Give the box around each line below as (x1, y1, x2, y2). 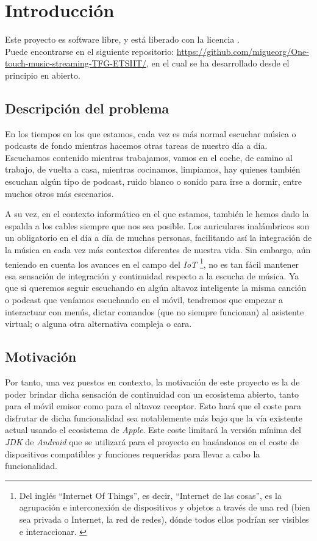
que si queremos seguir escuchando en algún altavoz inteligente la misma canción (5, 281, 307, 294)
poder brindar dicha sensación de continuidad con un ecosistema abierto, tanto (5, 387, 299, 400)
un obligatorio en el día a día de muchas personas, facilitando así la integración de (5, 231, 312, 244)
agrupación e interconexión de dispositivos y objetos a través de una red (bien (19, 501, 310, 514)
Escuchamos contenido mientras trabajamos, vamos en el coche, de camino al (5, 151, 293, 163)
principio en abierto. (5, 68, 80, 81)
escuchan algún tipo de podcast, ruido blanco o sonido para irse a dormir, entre (5, 175, 302, 188)
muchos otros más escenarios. (5, 187, 114, 199)
